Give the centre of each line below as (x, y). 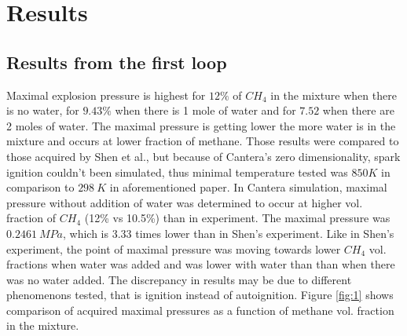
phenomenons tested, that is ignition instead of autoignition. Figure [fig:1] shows (200, 295)
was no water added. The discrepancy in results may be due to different (179, 279)
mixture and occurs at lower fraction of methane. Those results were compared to (203, 141)
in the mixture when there (334, 95)
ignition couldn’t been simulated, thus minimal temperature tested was (177, 172)
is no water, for (43, 110)
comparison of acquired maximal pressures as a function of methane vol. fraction (200, 310)
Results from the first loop (117, 62)
